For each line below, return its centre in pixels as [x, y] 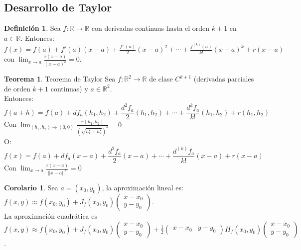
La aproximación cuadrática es [51, 215]
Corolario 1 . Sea [31, 187]
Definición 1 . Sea [32, 28]
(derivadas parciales [224, 79]
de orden [17, 88]
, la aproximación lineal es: [143, 187]
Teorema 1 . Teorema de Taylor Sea [60, 79]
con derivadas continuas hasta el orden [150, 28]
